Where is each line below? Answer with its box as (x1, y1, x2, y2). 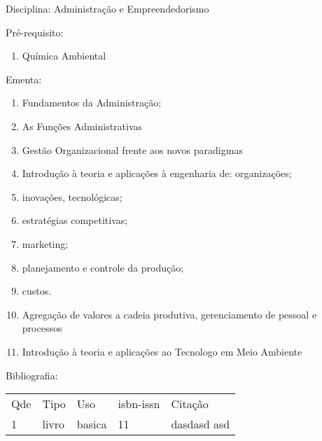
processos (22, 321, 62, 335)
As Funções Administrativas (22, 118, 143, 133)
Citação (171, 395, 209, 412)
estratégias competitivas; (22, 213, 128, 227)
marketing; (22, 236, 69, 251)
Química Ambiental (22, 48, 106, 63)
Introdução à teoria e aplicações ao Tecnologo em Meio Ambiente (22, 344, 302, 358)
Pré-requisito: (6, 24, 64, 39)
